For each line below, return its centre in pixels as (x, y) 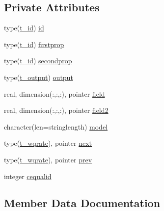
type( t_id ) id (24, 28)
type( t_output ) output (39, 77)
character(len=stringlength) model (56, 126)
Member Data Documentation (82, 202)
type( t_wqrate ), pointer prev (48, 159)
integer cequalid (28, 176)
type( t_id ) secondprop (38, 61)
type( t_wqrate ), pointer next (48, 143)
